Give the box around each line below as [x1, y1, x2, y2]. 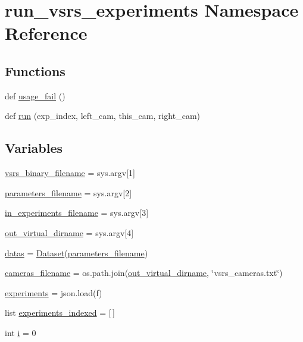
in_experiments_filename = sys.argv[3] [5, 206, 149, 219]
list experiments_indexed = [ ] [5, 306, 115, 319]
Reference [5, 21, 88, 45]
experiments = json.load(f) [5, 286, 102, 299]
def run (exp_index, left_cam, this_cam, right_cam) [5, 109, 201, 122]
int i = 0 [5, 326, 36, 338]
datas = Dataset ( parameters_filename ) [5, 246, 148, 259]
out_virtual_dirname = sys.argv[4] [5, 226, 134, 239]
